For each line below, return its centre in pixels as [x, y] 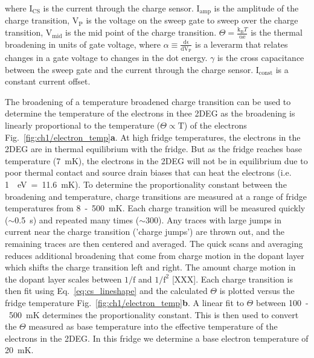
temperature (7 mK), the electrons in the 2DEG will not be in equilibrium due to [156, 160]
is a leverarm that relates [242, 44]
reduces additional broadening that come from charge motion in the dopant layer [155, 255]
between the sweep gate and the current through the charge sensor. [129, 69]
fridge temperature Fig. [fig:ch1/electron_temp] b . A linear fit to [124, 302]
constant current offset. [48, 81]
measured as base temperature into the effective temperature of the [153, 326]
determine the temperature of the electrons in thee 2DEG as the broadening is [150, 113]
